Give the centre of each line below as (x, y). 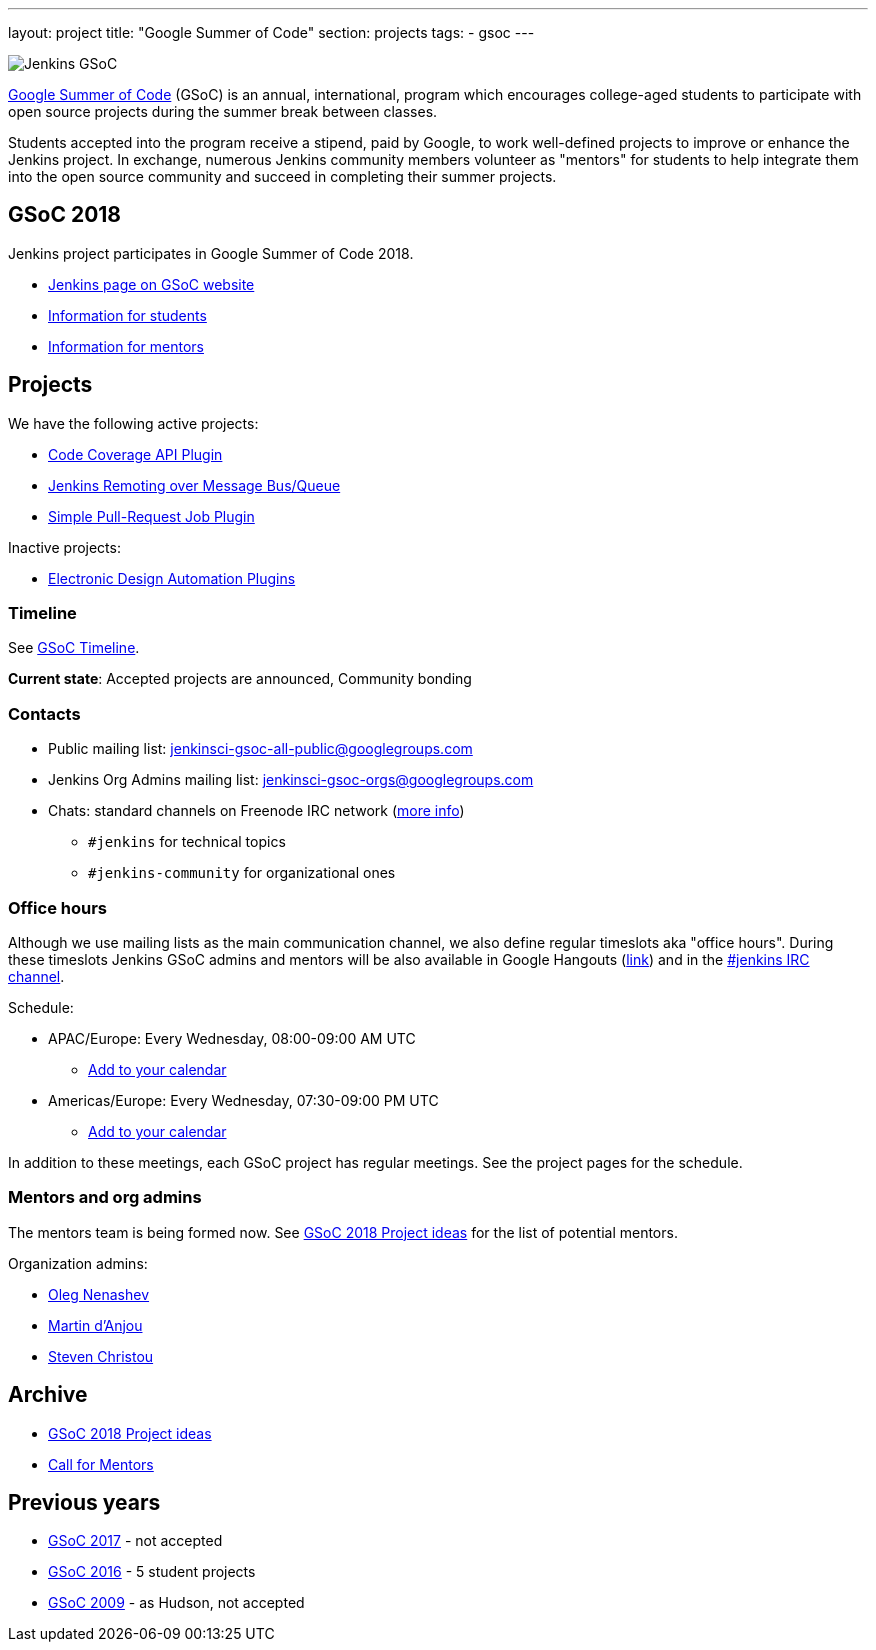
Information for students (127, 315)
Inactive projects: (64, 547)
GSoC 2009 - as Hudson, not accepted (176, 1603)
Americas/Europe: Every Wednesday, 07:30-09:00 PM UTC (243, 1100)
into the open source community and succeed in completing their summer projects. (282, 176)
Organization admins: (78, 1263)
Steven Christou (101, 1356)
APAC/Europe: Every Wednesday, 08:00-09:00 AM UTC (232, 1038)
